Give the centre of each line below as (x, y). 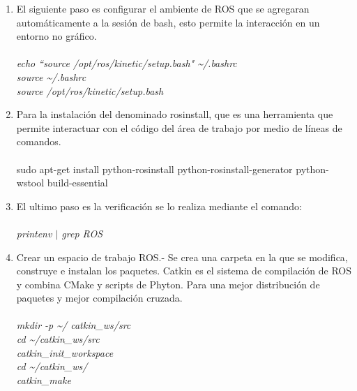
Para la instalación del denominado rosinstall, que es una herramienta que (175, 114)
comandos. (39, 141)
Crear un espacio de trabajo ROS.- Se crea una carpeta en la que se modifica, (182, 257)
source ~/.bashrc (51, 76)
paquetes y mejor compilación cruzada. (99, 298)
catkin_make (44, 379)
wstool (30, 183)
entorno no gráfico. (56, 36)
